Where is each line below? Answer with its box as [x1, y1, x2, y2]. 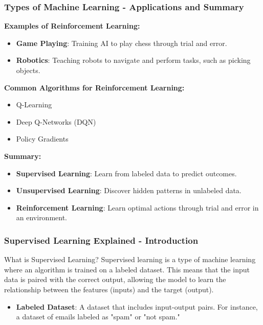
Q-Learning [16, 99, 52, 110]
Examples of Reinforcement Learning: [4, 20, 140, 31]
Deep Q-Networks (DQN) [16, 116, 96, 127]
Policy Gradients [16, 133, 69, 144]
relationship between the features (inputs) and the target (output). [4, 284, 214, 294]
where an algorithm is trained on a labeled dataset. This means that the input [4, 264, 250, 274]
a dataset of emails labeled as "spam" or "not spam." [16, 311, 180, 322]
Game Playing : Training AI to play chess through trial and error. [16, 37, 227, 48]
